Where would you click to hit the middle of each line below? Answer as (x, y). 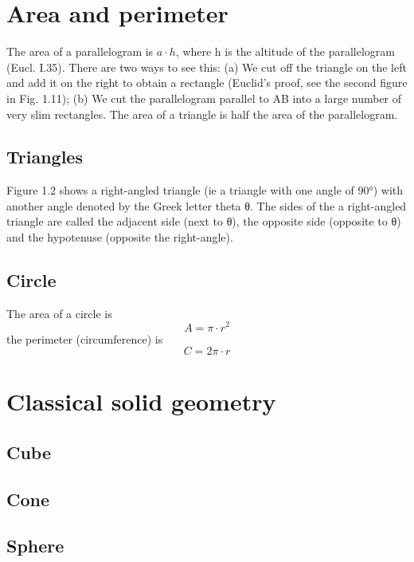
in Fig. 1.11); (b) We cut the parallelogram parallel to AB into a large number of (204, 98)
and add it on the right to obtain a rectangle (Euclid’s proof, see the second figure (207, 83)
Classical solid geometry (141, 401)
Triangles (45, 157)
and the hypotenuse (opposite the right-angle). (120, 237)
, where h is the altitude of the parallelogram (285, 51)
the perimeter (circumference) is (85, 338)
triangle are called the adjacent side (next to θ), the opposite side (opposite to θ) (204, 221)
